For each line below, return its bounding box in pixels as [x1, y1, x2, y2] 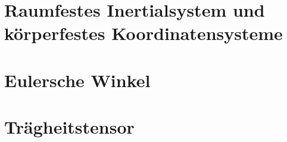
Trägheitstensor [4, 115, 135, 139]
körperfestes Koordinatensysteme [4, 21, 283, 45]
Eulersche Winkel [4, 67, 151, 92]
